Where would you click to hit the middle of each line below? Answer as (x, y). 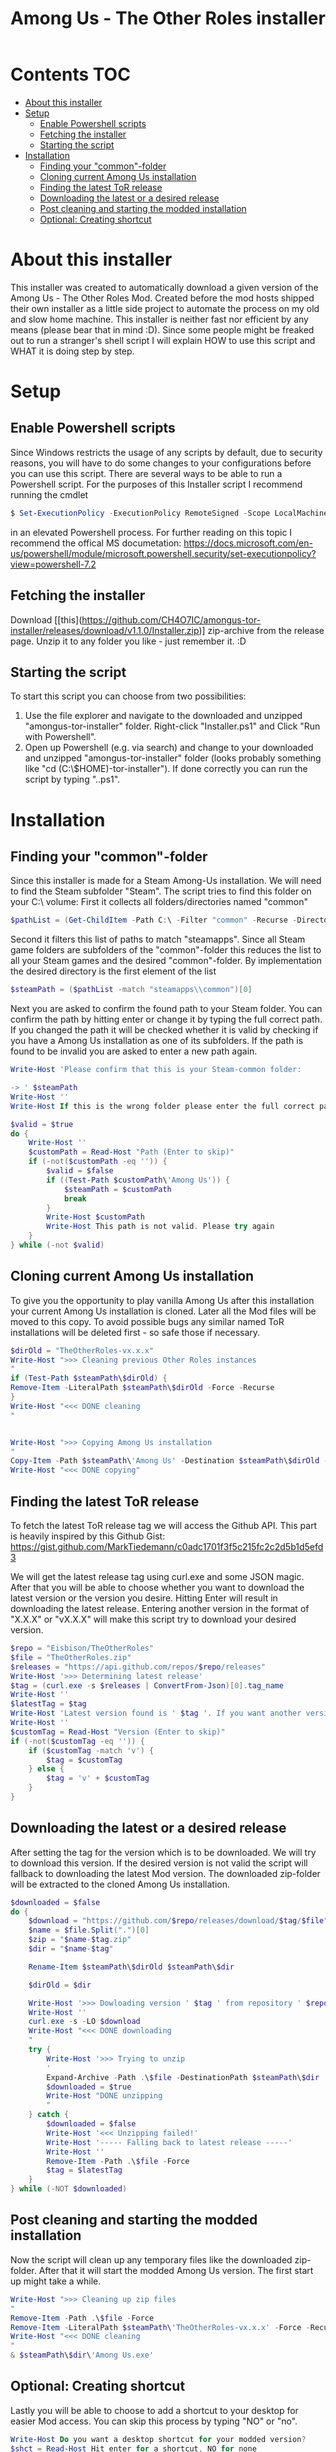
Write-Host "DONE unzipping (104, 2096)
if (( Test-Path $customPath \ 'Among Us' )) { (138, 1180)
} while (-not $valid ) (57, 1245)
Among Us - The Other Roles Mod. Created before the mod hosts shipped (162, 298)
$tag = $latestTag (84, 2170)
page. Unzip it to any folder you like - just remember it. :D (128, 641)
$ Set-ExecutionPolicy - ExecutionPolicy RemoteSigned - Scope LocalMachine (169, 513)
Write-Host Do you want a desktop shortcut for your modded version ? (158, 2439)
